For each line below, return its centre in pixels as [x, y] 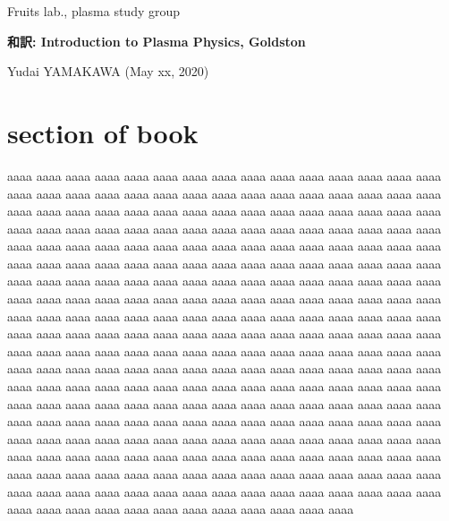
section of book [103, 132]
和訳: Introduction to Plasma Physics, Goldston [157, 41]
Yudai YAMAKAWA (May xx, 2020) [108, 71]
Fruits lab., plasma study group [94, 11]
